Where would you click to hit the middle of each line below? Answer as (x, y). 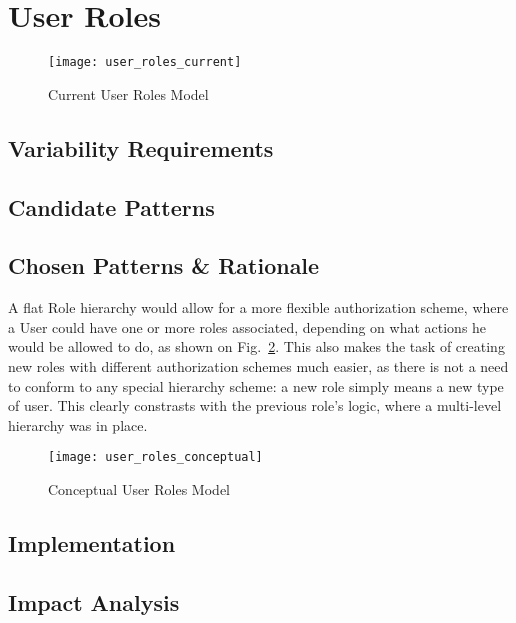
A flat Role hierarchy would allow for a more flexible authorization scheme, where (258, 307)
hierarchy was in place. (78, 424)
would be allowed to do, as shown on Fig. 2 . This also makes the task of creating (256, 346)
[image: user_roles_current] (145, 62)
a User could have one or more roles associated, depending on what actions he (247, 326)
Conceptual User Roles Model (139, 488)
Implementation (92, 542)
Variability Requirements (141, 147)
